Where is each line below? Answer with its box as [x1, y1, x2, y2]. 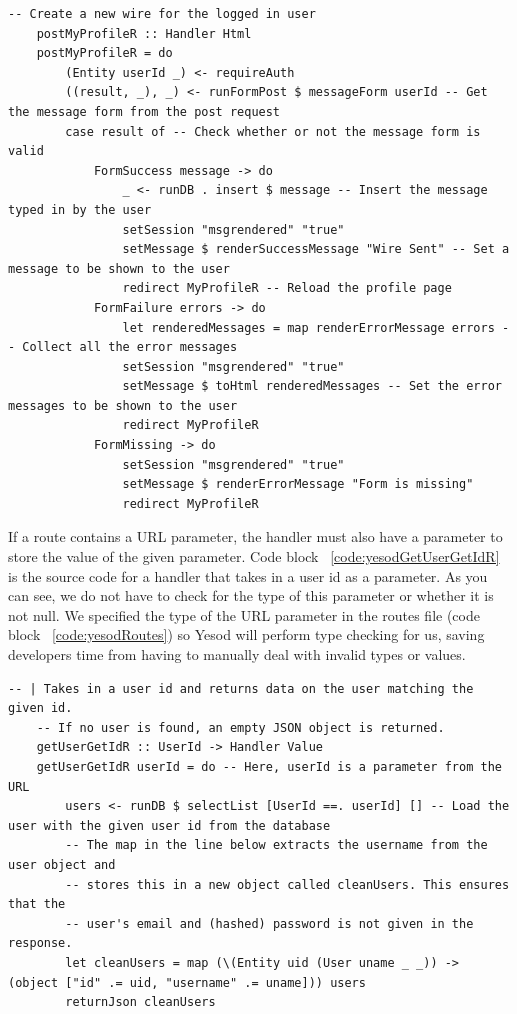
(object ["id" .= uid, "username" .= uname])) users [8, 975, 366, 990]
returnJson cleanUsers [65, 995, 216, 1010]
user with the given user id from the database [8, 818, 331, 833]
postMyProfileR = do [36, 46, 173, 61]
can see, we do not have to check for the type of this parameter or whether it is [8, 585, 494, 606]
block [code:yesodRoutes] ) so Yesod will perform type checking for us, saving [8, 624, 485, 645]
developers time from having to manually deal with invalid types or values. [8, 644, 466, 664]
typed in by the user [8, 202, 152, 217]
